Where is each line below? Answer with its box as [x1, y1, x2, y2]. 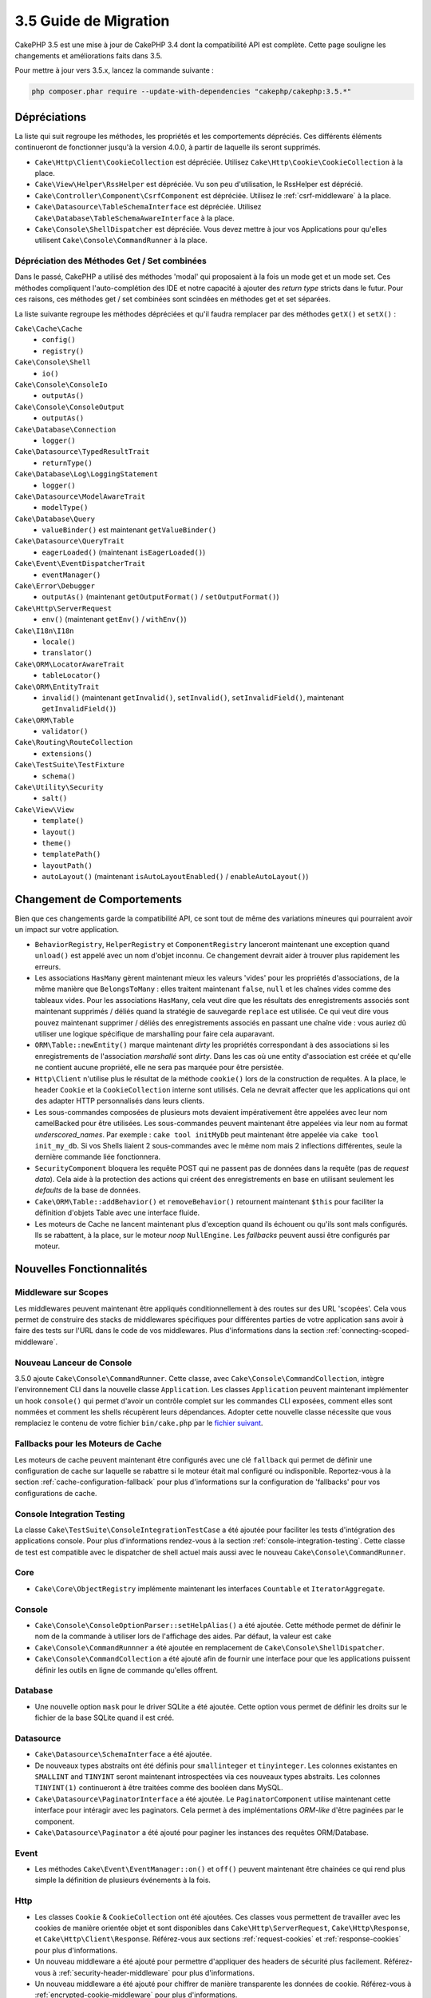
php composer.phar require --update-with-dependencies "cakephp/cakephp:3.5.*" [31, 87, 352, 96]
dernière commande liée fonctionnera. [34, 1152, 161, 1162]
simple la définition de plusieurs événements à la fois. [34, 1875, 212, 1885]
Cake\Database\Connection [14, 424, 117, 434]
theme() [42, 839, 72, 847]
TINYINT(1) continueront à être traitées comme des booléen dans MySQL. [34, 1783, 283, 1793]
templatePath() [42, 850, 101, 859]
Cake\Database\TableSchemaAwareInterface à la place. [34, 213, 235, 223]
